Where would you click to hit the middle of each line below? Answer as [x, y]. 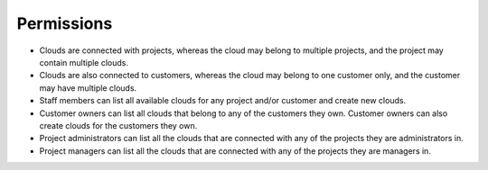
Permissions [65, 23]
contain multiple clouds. [84, 62]
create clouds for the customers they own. [118, 125]
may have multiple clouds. [88, 88]
